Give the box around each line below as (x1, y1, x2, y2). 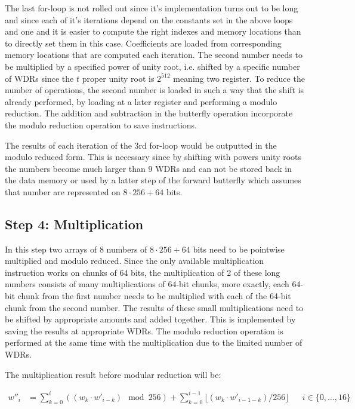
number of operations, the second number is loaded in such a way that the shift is (5, 84, 304, 96)
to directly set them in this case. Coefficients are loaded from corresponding (5, 36, 282, 49)
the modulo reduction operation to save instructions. (5, 118, 197, 131)
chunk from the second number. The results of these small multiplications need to (5, 301, 304, 313)
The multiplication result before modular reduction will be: (5, 368, 221, 380)
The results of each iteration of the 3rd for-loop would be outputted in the (5, 139, 277, 151)
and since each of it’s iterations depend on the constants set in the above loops (5, 13, 293, 26)
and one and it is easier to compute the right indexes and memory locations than (5, 25, 301, 38)
